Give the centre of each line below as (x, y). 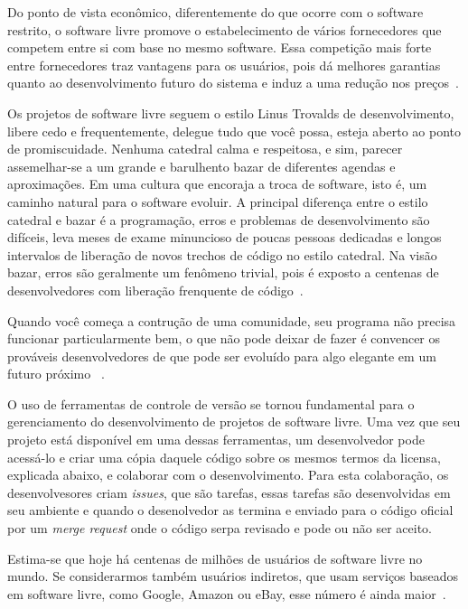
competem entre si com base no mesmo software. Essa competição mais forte (220, 47)
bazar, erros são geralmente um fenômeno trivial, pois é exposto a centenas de (223, 272)
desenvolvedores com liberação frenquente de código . (155, 290)
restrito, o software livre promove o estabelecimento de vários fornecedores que (225, 29)
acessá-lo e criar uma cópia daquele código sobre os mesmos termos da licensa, (224, 457)
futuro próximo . (56, 374)
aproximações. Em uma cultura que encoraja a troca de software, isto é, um (217, 184)
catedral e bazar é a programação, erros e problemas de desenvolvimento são (219, 219)
